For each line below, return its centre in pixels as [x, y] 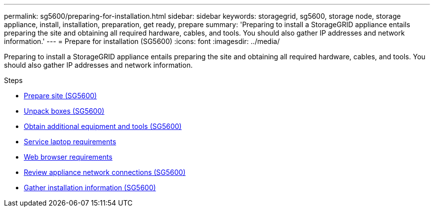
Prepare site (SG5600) [60, 96]
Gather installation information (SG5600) [90, 188]
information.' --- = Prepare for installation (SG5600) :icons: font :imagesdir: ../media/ [142, 41]
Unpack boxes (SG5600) [64, 111]
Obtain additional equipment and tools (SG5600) [103, 126]
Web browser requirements [68, 157]
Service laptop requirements [70, 142]
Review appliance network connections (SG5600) [105, 172]
